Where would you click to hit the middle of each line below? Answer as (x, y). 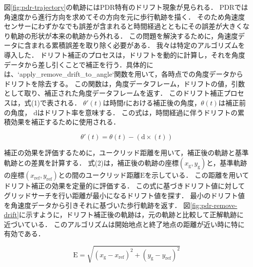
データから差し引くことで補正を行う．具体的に (79, 64)
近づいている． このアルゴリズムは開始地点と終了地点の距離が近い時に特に (124, 224)
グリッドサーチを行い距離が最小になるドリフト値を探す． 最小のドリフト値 (125, 195)
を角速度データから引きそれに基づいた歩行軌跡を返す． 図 (97, 205)
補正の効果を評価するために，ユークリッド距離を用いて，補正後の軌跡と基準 (126, 152)
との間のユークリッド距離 (99, 175)
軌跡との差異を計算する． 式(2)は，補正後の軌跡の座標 (91, 163)
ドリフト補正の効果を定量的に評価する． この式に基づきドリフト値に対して (125, 186)
